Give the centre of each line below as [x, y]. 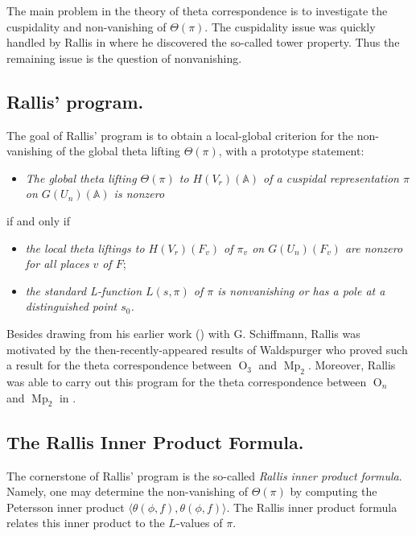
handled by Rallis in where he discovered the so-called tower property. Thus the [203, 42]
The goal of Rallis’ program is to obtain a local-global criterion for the [180, 135]
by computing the [334, 491]
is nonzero [139, 194]
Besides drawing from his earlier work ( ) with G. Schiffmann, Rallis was [183, 333]
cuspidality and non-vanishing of [86, 26]
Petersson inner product [66, 507]
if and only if [38, 220]
